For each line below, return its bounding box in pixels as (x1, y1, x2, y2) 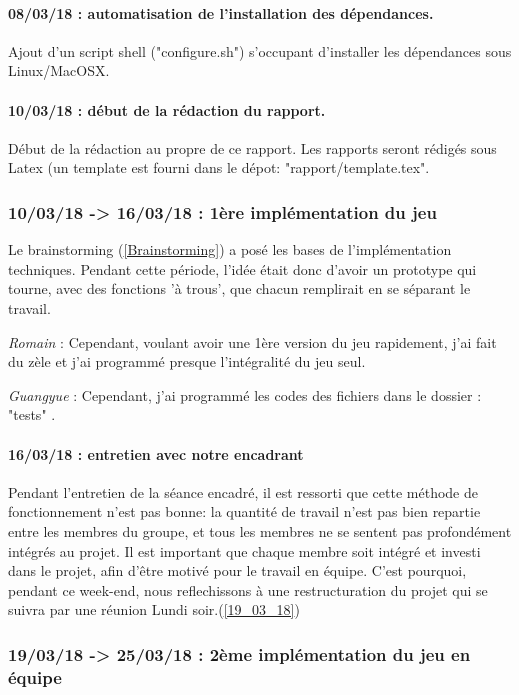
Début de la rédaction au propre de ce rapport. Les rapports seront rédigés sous (8, 137, 497, 158)
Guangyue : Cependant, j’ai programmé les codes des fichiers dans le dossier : (8, 384, 482, 405)
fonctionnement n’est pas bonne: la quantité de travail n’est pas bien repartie (8, 501, 481, 522)
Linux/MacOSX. (8, 60, 110, 81)
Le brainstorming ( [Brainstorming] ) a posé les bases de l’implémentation (8, 239, 452, 260)
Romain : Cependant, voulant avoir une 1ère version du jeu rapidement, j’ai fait (8, 331, 497, 352)
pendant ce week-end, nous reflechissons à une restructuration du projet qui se (8, 579, 488, 600)
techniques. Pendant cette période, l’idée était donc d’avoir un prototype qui (8, 258, 477, 279)
